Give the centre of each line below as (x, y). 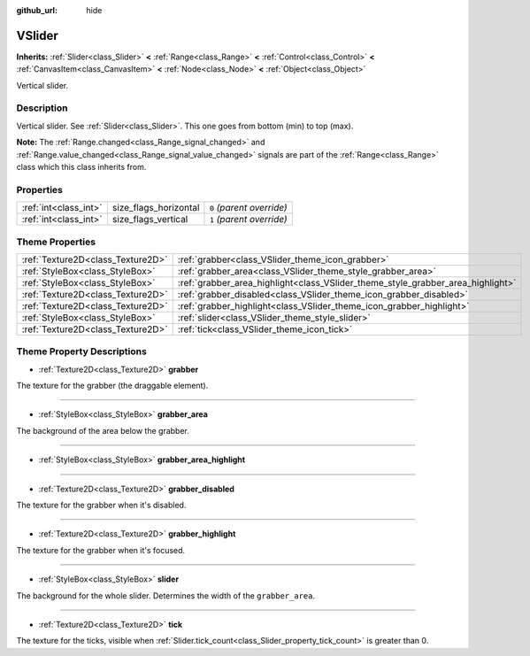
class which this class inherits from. (81, 167)
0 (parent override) (248, 208)
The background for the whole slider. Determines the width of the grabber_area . (166, 595)
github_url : (37, 10)
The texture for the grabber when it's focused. (101, 550)
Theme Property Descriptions (82, 351)
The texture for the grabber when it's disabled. (101, 505)
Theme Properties (56, 242)
